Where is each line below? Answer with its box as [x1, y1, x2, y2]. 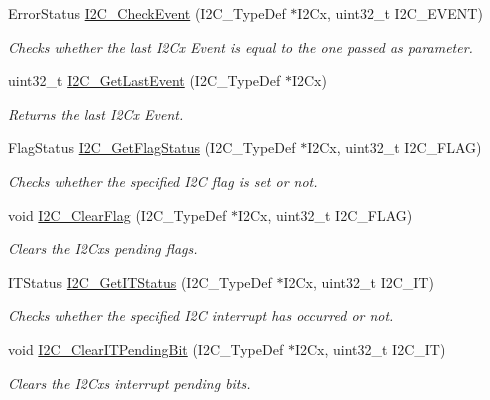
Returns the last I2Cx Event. [8, 103, 184, 124]
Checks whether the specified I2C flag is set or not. [8, 170, 318, 191]
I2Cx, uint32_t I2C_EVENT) [297, 3, 483, 23]
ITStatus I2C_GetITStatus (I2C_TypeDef [8, 271, 272, 292]
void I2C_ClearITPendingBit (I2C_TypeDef [8, 338, 284, 359]
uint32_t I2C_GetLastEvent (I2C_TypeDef [8, 70, 281, 91]
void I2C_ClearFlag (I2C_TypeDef [8, 204, 227, 225]
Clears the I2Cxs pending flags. [8, 238, 198, 259]
